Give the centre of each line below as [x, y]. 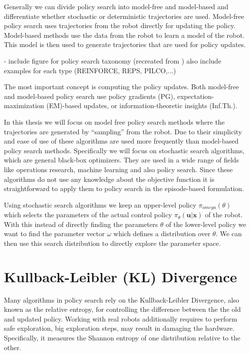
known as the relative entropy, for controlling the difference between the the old [122, 309]
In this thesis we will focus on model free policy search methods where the [114, 121]
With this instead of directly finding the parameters [81, 224]
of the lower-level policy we [206, 224]
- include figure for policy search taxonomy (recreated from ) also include [113, 60]
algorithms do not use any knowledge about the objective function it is [109, 179]
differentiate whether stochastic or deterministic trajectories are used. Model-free [124, 16]
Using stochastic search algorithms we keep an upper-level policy [100, 204]
